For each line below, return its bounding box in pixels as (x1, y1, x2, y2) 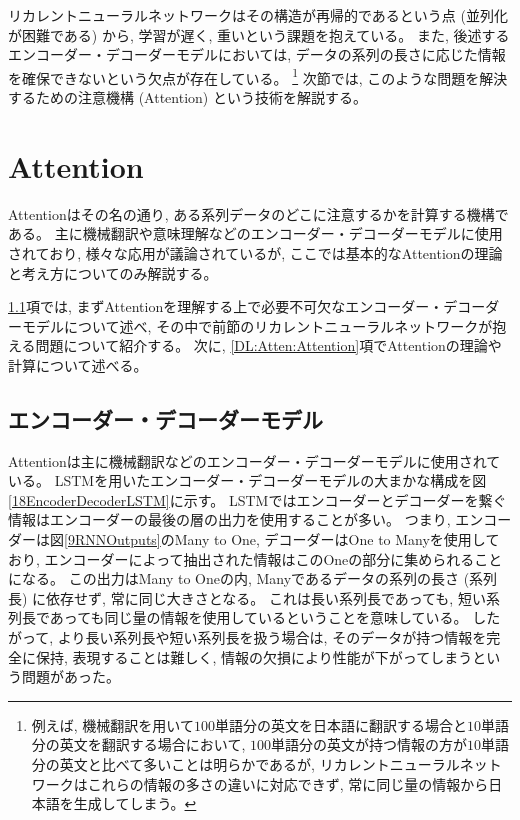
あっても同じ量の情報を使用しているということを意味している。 (49, 607, 468, 628)
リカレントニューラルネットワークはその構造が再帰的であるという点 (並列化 (8, 5, 508, 25)
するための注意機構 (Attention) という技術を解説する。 (8, 87, 367, 108)
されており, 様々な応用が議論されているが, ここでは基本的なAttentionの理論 (8, 242, 503, 263)
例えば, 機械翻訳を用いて (31, 714, 194, 735)
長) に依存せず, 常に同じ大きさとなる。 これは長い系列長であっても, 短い (8, 587, 486, 608)
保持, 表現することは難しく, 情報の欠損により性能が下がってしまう (35, 646, 473, 667)
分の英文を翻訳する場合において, (31, 734, 246, 755)
